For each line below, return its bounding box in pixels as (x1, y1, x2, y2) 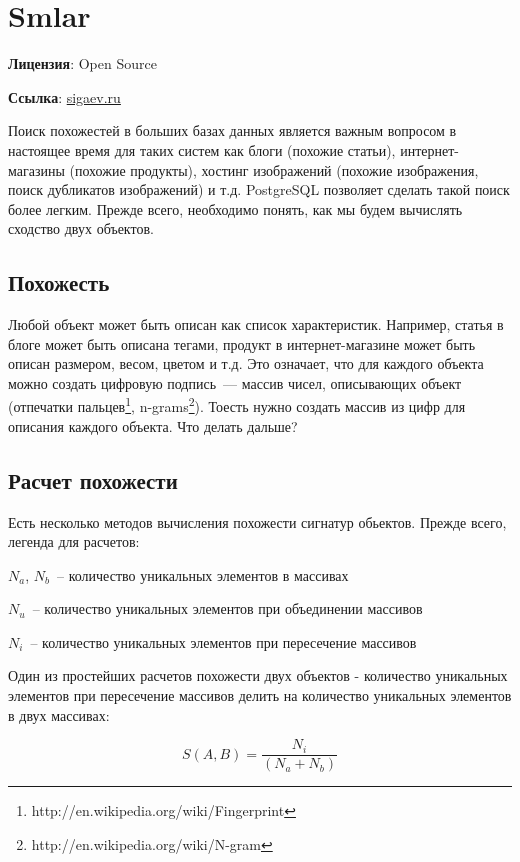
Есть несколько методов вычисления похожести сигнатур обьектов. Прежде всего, (8, 511, 507, 532)
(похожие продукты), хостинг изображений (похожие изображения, (69, 159, 479, 180)
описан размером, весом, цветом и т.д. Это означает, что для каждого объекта (8, 353, 484, 374)
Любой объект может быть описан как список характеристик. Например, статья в (8, 314, 504, 335)
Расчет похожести (8, 464, 178, 495)
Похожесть (8, 267, 110, 298)
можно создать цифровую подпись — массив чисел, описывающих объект (8, 372, 462, 393)
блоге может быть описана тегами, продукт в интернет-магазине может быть (8, 333, 476, 354)
